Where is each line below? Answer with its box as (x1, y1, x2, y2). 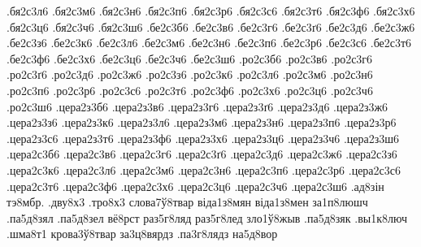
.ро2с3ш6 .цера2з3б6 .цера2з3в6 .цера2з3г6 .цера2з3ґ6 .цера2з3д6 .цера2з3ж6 (7, 97, 388, 115)
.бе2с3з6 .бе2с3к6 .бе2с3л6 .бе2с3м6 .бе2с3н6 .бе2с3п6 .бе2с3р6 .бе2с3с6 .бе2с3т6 (7, 34, 412, 51)
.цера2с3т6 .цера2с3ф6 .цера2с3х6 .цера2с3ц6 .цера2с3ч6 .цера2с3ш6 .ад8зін (7, 177, 384, 194)
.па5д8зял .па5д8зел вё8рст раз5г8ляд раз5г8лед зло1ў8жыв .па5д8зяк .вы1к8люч (7, 209, 407, 226)
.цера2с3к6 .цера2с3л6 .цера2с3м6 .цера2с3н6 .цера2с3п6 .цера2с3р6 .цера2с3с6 (7, 161, 401, 178)
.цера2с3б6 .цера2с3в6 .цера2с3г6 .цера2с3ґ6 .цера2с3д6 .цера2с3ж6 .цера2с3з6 (7, 145, 397, 162)
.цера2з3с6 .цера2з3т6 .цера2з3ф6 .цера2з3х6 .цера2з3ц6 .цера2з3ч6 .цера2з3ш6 (7, 129, 400, 146)
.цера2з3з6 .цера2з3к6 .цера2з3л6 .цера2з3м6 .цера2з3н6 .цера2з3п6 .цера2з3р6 (7, 114, 397, 131)
